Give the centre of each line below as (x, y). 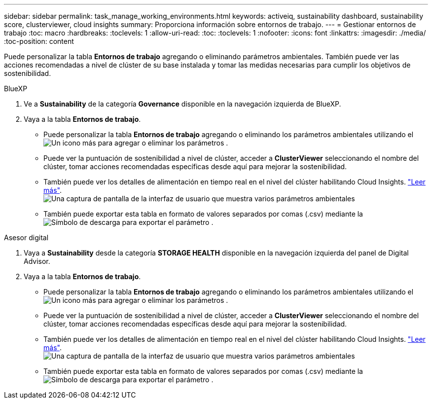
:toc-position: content (39, 41)
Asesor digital (26, 238)
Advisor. (37, 261)
